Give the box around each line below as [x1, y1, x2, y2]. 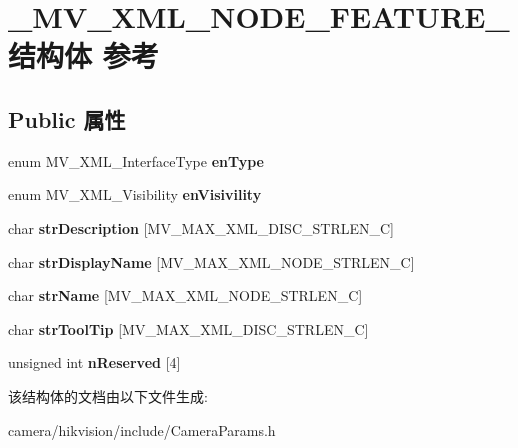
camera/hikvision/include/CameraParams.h [8, 419, 276, 440]
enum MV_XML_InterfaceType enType [8, 150, 264, 171]
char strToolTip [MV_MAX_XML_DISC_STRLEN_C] [8, 318, 369, 339]
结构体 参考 [8, 35, 159, 76]
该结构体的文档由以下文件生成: [8, 385, 208, 406]
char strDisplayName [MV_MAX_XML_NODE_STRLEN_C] [8, 251, 415, 272]
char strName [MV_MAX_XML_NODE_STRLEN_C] [8, 285, 363, 306]
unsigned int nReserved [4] [8, 352, 181, 373]
